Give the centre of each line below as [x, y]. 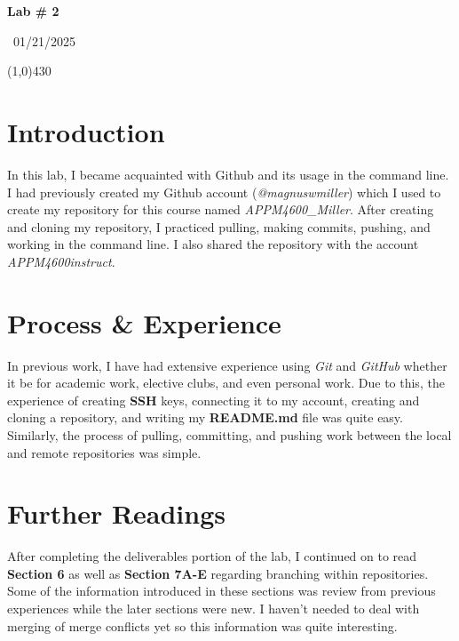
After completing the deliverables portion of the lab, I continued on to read [212, 556]
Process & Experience [144, 322]
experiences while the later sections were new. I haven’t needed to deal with [214, 609]
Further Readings [117, 513]
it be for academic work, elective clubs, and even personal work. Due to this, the [226, 383]
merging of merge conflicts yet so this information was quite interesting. [202, 625]
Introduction [86, 131]
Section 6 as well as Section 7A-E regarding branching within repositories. [218, 573]
